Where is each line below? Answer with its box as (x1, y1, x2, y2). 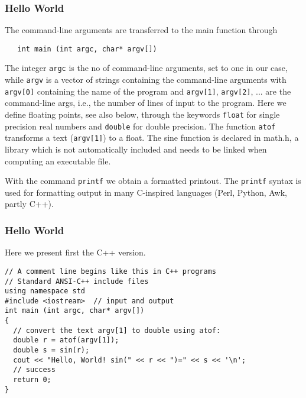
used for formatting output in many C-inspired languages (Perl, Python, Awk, (5, 186, 288, 198)
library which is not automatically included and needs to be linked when (5, 143, 267, 155)
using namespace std (5, 287, 86, 296)
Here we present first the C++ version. (5, 246, 146, 258)
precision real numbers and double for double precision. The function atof (5, 119, 276, 132)
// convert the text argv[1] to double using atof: (13, 326, 221, 335)
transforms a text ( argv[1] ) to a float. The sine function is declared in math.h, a (5, 131, 299, 144)
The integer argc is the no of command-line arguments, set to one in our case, (5, 62, 288, 74)
